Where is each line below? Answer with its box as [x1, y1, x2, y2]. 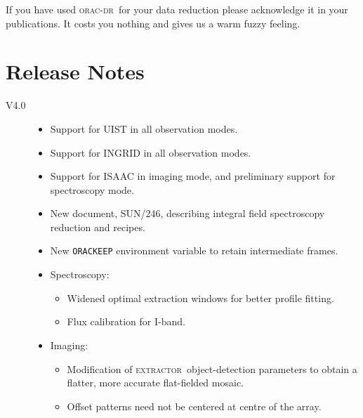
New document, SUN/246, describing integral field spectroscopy [50, 206, 325, 221]
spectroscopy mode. [50, 182, 134, 197]
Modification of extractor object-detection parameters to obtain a [67, 361, 357, 376]
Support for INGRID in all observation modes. [50, 145, 251, 159]
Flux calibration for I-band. [67, 314, 185, 329]
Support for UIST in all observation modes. [50, 121, 238, 136]
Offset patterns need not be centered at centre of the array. [67, 398, 322, 413]
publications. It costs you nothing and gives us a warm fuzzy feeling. [6, 15, 301, 30]
